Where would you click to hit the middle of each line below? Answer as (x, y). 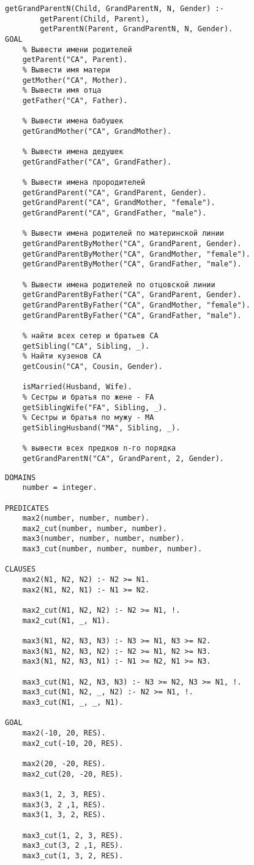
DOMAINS (21, 477)
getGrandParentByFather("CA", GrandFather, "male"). (132, 315)
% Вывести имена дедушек (73, 152)
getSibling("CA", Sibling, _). (86, 346)
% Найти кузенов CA (62, 356)
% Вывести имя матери (66, 70)
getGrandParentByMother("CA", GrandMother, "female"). (136, 254)
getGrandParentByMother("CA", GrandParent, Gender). (132, 244)
